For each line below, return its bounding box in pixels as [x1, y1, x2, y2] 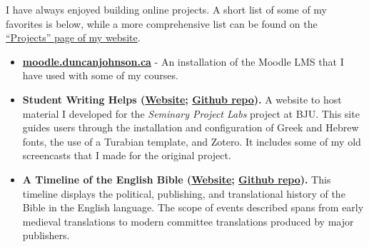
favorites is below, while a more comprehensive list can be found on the [6, 16, 318, 31]
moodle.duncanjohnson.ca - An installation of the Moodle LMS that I [22, 54, 344, 69]
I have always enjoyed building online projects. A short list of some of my [6, 2, 328, 16]
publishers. [22, 228, 70, 243]
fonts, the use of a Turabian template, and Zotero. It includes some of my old [22, 133, 361, 148]
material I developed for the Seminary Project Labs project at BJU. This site [22, 106, 360, 121]
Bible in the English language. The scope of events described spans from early [22, 200, 364, 215]
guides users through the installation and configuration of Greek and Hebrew [22, 120, 359, 135]
